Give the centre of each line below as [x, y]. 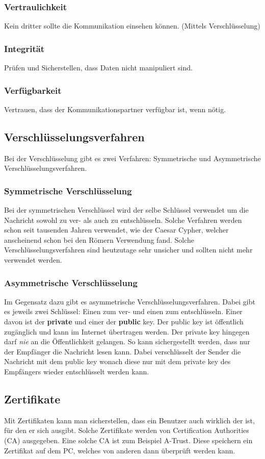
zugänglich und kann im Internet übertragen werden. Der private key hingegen [127, 331]
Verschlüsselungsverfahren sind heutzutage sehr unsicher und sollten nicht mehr [128, 250]
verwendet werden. [33, 260]
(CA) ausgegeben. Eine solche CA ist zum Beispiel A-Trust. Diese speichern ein [128, 440]
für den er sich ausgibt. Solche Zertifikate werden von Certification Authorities [127, 430]
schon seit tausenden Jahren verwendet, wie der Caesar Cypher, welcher [116, 230]
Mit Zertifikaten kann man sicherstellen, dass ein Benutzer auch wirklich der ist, [129, 420]
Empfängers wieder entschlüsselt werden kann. [77, 371]
